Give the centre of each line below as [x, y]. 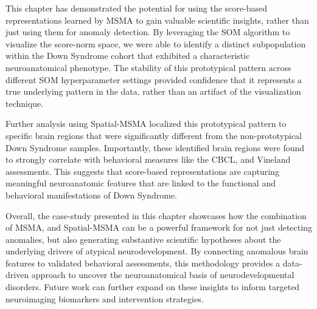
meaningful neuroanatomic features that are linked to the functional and [141, 183]
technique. [25, 103]
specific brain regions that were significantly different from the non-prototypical [154, 135]
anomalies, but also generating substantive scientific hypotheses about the [143, 239]
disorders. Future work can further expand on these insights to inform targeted [153, 287]
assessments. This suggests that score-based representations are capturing [142, 171]
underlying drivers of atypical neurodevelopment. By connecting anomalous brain [157, 251]
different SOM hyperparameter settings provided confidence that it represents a [154, 79]
